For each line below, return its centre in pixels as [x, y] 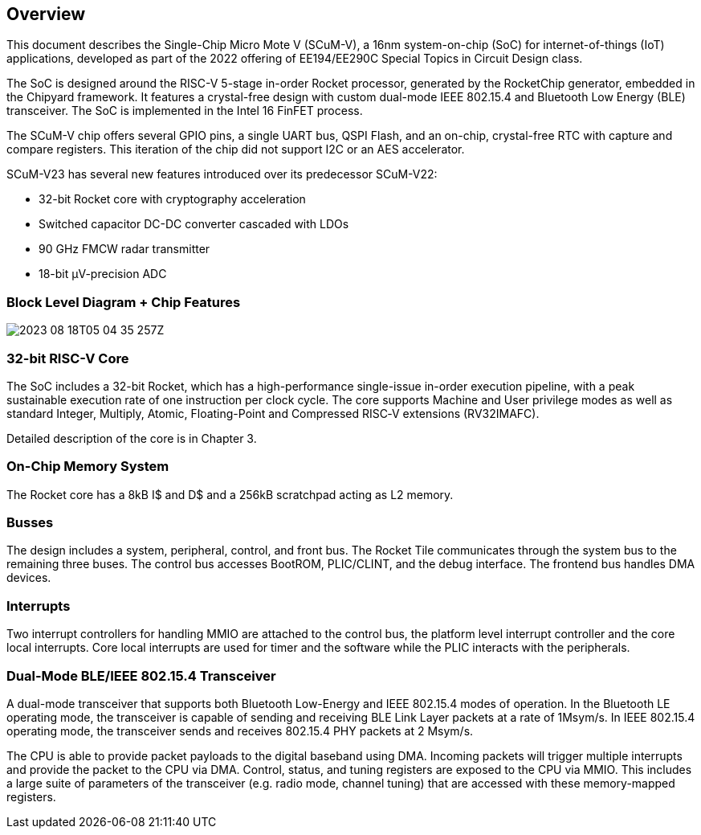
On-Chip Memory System [88, 467]
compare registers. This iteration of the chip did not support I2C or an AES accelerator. [236, 149]
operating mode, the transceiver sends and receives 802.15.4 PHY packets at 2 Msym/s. [240, 731]
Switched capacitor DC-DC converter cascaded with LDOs [194, 224]
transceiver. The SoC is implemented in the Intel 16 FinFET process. [185, 111]
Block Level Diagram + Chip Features [124, 302]
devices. [29, 578]
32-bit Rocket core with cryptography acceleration [172, 199]
